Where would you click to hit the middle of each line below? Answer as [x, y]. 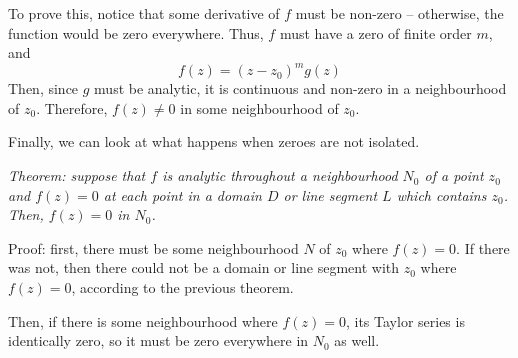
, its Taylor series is [405, 320]
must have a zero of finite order [375, 32]
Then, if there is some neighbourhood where [143, 320]
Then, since [43, 88]
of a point [454, 175]
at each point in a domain [182, 194]
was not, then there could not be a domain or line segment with [204, 267]
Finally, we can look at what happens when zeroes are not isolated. [214, 141]
